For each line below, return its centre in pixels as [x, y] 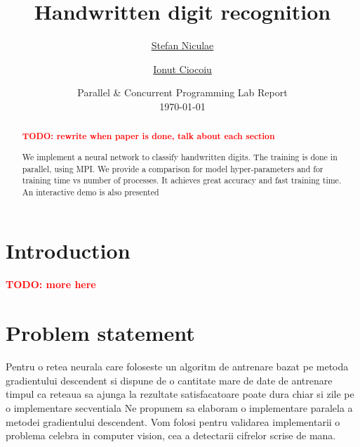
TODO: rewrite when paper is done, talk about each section [148, 136]
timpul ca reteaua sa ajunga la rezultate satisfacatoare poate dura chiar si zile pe [180, 394]
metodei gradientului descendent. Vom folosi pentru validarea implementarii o [173, 421]
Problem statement [100, 333]
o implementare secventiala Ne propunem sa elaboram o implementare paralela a [179, 407]
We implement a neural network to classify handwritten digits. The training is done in [180, 156]
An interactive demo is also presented [91, 192]
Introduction [68, 251]
